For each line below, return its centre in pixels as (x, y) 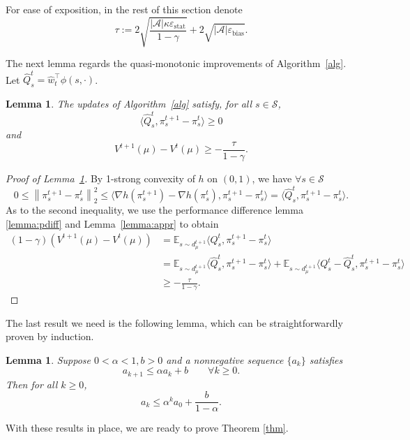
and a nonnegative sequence (225, 359)
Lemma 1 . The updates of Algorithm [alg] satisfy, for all (129, 104)
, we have (272, 178)
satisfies (326, 359)
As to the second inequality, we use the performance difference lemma (154, 210)
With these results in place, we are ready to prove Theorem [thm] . (147, 428)
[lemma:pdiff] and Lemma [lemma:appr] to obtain (112, 223)
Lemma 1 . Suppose (48, 359)
